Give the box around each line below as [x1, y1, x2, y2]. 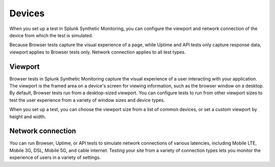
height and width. [9, 114, 46, 120]
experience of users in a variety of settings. [9, 154, 101, 160]
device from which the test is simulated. [9, 32, 93, 38]
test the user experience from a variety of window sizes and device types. [9, 97, 165, 103]
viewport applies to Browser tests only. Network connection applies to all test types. [9, 49, 186, 55]
